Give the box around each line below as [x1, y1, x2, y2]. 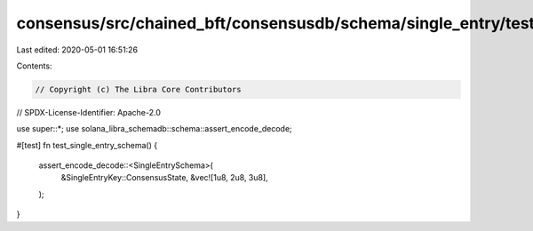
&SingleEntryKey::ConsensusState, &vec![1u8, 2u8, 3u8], [60, 172, 268, 183]
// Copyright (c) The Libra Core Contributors [35, 84, 242, 94]
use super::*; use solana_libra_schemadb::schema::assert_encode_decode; [16, 123, 292, 134]
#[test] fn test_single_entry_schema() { [16, 139, 158, 150]
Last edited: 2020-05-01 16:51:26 [16, 44, 138, 55]
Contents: [16, 60, 52, 71]
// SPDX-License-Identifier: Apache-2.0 [16, 107, 162, 117]
